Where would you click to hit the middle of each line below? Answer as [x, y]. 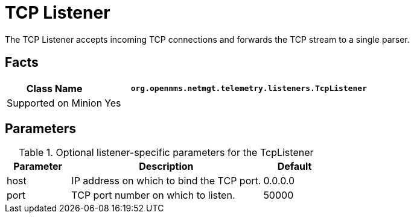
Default [295, 167]
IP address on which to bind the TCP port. [166, 181]
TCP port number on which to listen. [153, 195]
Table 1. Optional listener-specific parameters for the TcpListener [166, 153]
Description [166, 167]
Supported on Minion [55, 103]
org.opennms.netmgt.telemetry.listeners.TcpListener [249, 89]
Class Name [54, 88]
